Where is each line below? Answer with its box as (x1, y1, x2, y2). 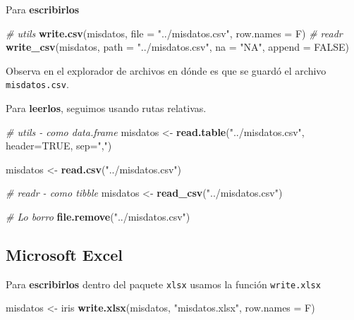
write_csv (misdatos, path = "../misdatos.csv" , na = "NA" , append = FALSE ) (6, 39, 349, 54)
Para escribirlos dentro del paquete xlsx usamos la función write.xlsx (6, 276, 321, 291)
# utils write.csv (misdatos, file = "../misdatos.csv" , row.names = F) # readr (6, 25, 343, 40)
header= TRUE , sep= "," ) (6, 138, 112, 153)
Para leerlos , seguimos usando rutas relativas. (6, 101, 207, 116)
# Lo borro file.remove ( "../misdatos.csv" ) (6, 209, 190, 223)
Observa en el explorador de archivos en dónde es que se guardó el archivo (6, 63, 326, 78)
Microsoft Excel (6, 243, 123, 265)
